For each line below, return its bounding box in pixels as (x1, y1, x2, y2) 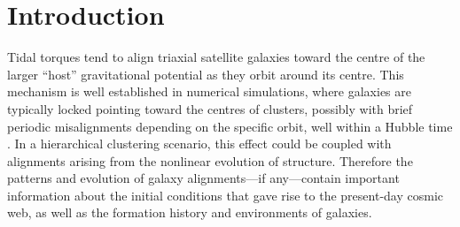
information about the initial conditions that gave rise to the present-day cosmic (7, 185, 443, 204)
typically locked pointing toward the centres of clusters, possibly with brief (7, 99, 413, 117)
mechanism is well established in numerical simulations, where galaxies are (7, 82, 411, 101)
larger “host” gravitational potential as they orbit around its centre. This (7, 64, 404, 83)
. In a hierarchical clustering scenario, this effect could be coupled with (7, 134, 392, 153)
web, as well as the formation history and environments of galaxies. (7, 203, 372, 222)
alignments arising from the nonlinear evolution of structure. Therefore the (7, 151, 413, 170)
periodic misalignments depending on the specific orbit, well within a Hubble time (7, 117, 453, 135)
